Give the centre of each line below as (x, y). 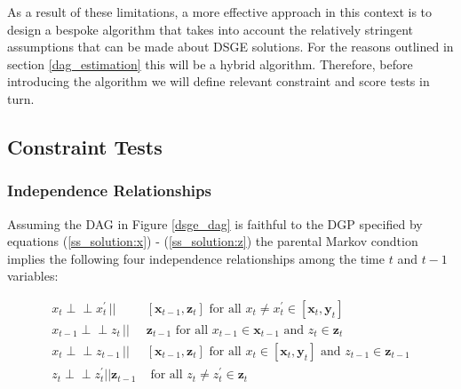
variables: (33, 276)
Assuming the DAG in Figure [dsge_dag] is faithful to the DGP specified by (215, 223)
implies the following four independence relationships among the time (196, 258)
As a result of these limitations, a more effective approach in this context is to (220, 12)
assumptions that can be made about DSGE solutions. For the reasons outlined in (230, 47)
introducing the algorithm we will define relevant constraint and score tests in (219, 81)
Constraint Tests (85, 146)
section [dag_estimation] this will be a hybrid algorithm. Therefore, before (210, 64)
